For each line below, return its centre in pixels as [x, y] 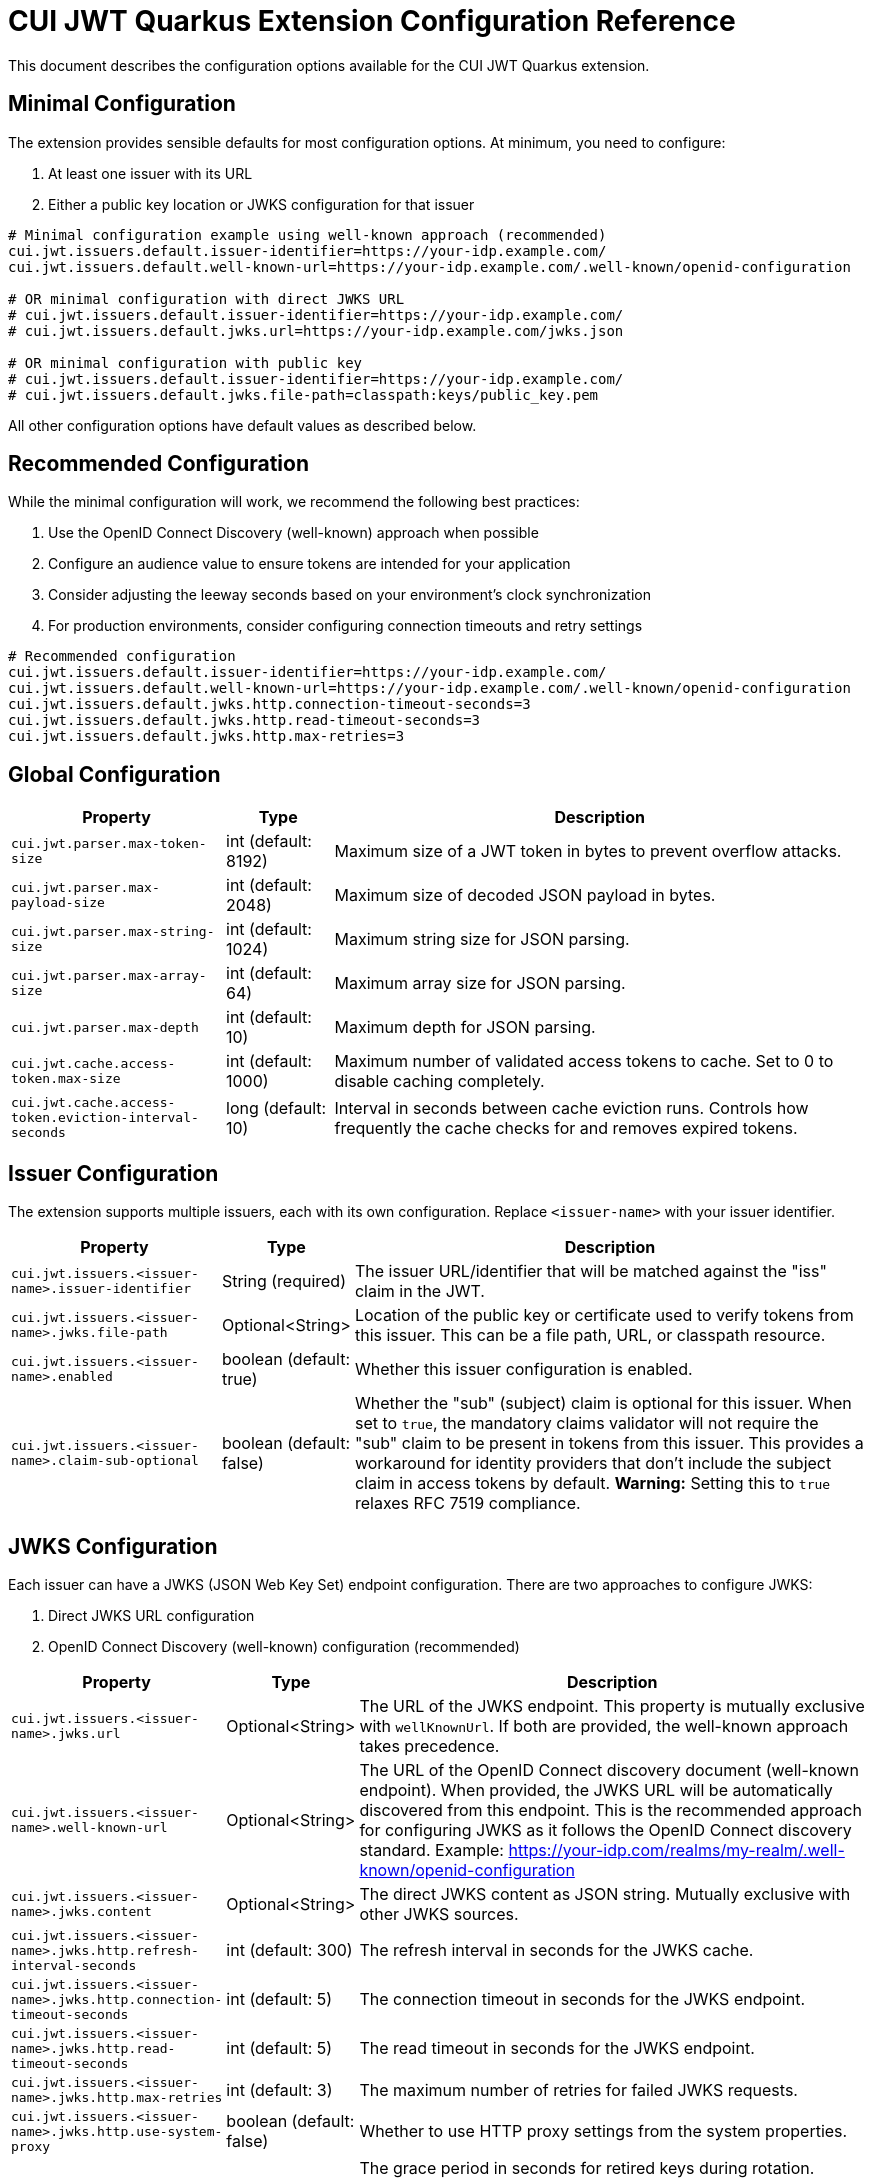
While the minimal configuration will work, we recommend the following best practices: [294, 502]
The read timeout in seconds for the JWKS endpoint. [557, 2048]
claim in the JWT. [419, 1291]
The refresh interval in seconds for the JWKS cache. [556, 1950]
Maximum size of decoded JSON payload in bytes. [525, 895]
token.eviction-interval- [105, 1118]
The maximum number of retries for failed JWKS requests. [578, 2089]
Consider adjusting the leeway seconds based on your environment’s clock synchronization [349, 595]
